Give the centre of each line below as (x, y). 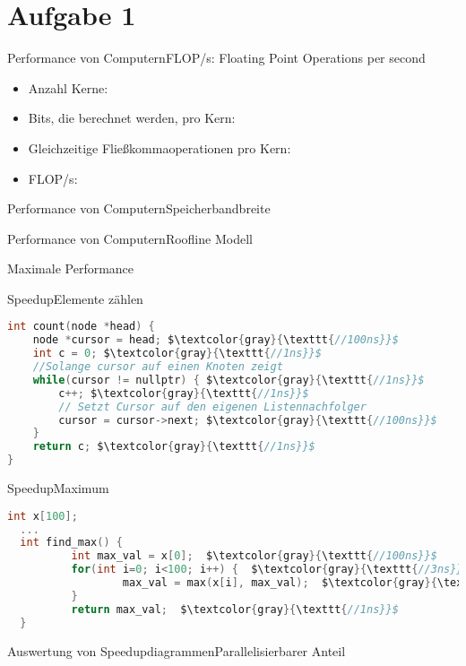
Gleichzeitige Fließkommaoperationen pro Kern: (160, 147)
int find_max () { (71, 543)
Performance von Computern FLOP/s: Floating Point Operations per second (216, 58)
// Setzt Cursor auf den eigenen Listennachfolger (212, 407)
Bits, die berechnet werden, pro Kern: (132, 118)
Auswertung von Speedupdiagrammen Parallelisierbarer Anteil (177, 650)
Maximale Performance (71, 268)
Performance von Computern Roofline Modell (130, 238)
